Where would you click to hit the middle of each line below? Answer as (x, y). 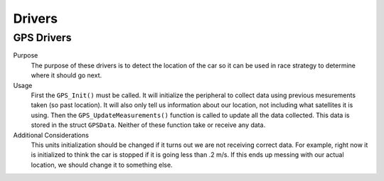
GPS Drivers (42, 38)
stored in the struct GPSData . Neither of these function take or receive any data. (148, 125)
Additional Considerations (51, 135)
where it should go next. (66, 75)
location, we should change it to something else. (102, 165)
